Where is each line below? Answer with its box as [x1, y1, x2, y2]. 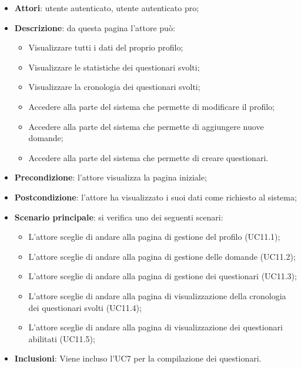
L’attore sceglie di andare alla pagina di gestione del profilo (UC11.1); [28, 230, 280, 243]
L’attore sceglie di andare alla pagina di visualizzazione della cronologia [28, 289, 286, 302]
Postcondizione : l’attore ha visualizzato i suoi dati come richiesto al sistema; [14, 190, 297, 203]
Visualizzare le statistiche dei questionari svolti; [28, 61, 200, 73]
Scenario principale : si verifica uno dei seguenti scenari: [14, 210, 223, 223]
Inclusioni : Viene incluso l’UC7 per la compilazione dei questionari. [14, 352, 262, 364]
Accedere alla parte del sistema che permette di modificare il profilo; [28, 100, 275, 112]
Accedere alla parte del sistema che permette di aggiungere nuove [28, 120, 264, 132]
